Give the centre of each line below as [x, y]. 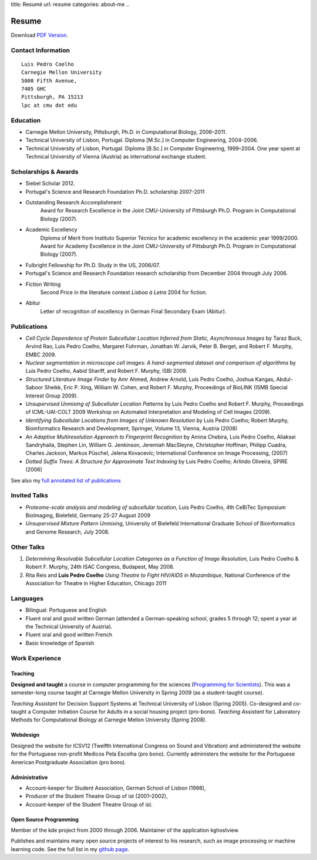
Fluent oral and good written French [69, 635]
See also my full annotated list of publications [66, 480]
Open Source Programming [45, 819]
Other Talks [28, 547]
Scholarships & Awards [45, 171]
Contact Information [41, 50]
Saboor [34, 387]
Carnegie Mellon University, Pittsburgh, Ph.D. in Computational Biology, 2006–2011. [126, 131]
